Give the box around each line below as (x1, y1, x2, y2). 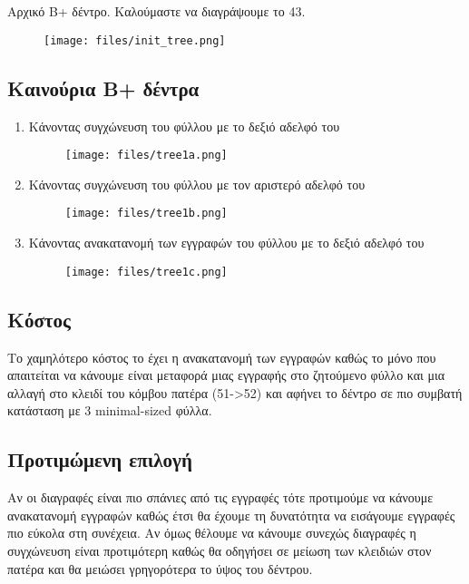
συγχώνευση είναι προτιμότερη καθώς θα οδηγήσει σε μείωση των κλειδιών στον (7, 540, 432, 560)
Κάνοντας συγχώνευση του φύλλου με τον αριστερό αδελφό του (28, 174, 366, 193)
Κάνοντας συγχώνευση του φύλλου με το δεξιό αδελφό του (28, 116, 340, 135)
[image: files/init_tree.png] (44, 34, 226, 47)
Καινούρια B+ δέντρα (7, 73, 200, 102)
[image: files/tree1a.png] (64, 149, 228, 162)
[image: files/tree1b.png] (64, 207, 228, 220)
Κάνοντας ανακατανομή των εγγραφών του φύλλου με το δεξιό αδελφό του (28, 233, 425, 252)
